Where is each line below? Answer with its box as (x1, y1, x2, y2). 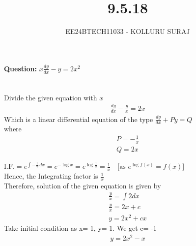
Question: (4, 63, 37, 73)
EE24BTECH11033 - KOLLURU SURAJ (65, 26, 190, 36)
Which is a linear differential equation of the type (4, 114, 153, 124)
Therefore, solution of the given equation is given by (4, 180, 161, 190)
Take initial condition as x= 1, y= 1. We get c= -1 (4, 222, 157, 233)
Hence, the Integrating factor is (4, 171, 98, 181)
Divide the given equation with (4, 92, 97, 102)
